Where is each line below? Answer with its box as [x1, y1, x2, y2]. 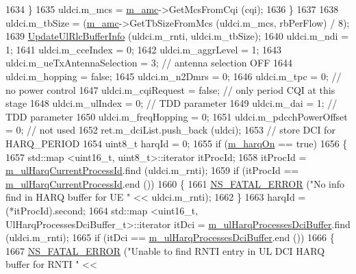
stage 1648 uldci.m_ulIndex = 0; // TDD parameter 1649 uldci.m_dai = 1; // [5, 96, 338, 110]
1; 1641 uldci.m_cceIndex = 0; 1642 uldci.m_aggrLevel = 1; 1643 [5, 42, 282, 56]
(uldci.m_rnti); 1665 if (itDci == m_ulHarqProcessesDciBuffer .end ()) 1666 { [5, 230, 335, 245]
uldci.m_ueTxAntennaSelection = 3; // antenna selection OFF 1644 [5, 55, 292, 70]
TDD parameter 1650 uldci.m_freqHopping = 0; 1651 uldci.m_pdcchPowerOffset [5, 109, 348, 123]
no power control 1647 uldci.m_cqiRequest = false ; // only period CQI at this [5, 82, 335, 97]
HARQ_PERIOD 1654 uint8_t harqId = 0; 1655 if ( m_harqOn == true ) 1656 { [5, 136, 348, 150]
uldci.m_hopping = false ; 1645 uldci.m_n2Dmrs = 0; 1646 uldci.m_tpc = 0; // [5, 68, 342, 83]
